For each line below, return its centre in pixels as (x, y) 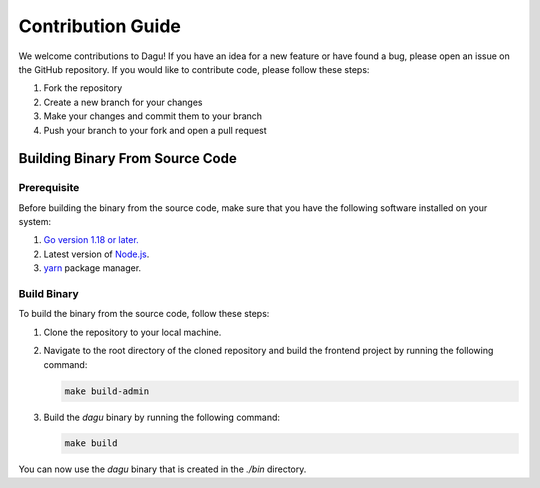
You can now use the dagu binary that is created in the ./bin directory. (162, 469)
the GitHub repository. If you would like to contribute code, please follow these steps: (194, 69)
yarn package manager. (92, 268)
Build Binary (48, 293)
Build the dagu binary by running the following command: (161, 417)
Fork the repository (83, 88)
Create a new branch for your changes (123, 102)
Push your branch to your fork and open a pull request (155, 130)
